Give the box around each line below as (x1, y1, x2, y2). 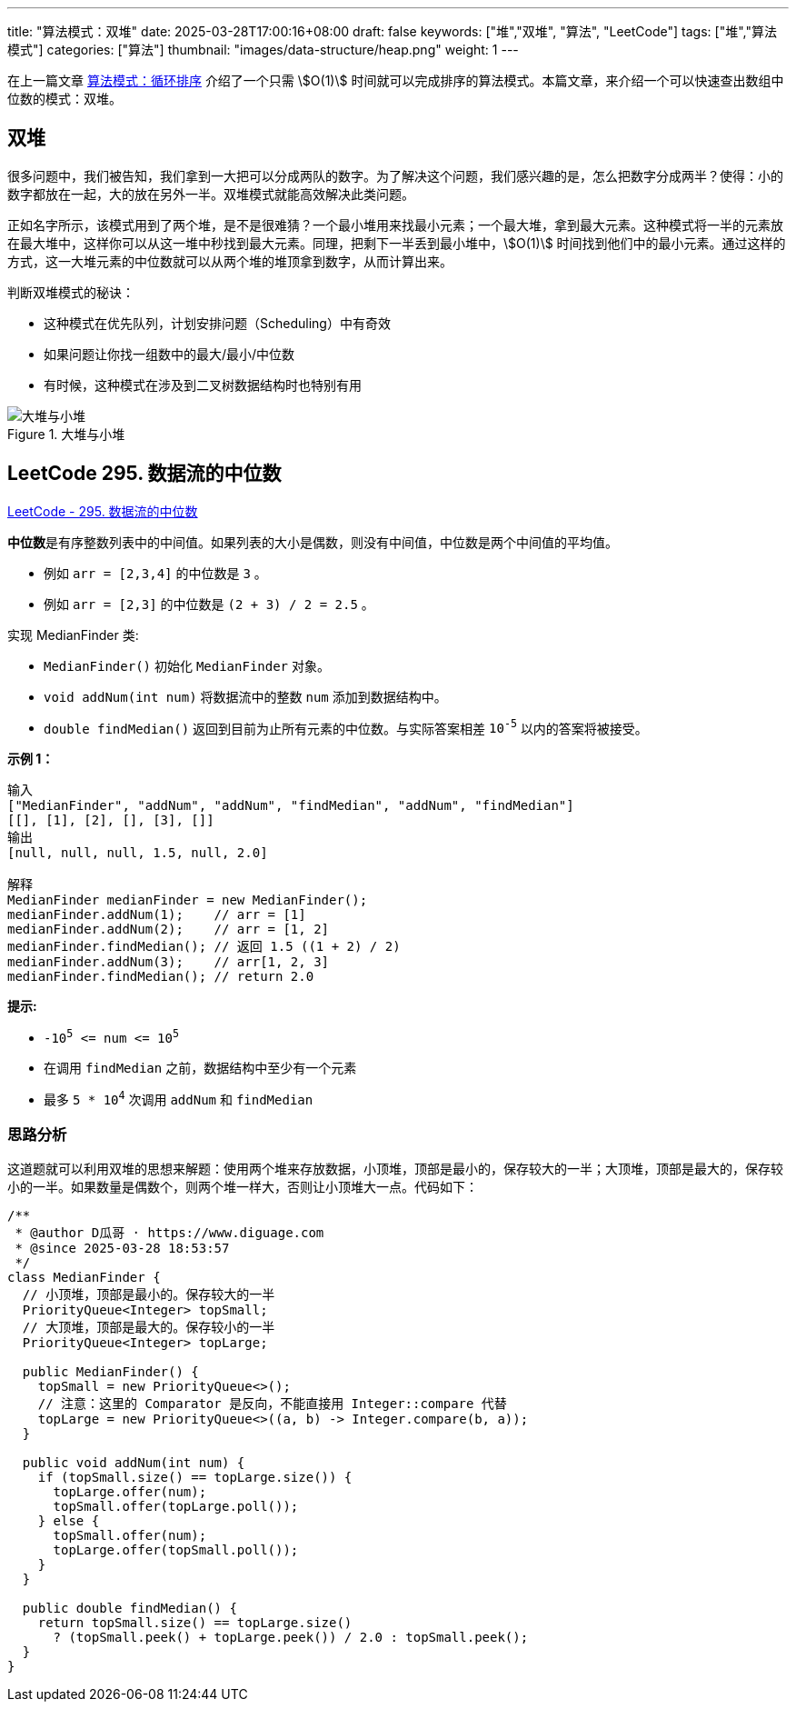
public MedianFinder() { (22, 1364, 199, 1380)
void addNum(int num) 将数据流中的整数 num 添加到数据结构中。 (44, 688, 447, 705)
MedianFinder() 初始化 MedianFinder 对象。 (44, 657, 330, 674)
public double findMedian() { (22, 1601, 237, 1616)
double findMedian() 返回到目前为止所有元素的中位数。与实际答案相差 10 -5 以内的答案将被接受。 (44, 717, 648, 736)
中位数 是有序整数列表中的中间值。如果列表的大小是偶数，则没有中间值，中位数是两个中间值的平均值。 (7, 534, 618, 550)
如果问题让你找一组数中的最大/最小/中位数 (44, 345, 295, 362)
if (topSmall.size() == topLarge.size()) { (37, 1470, 353, 1485)
